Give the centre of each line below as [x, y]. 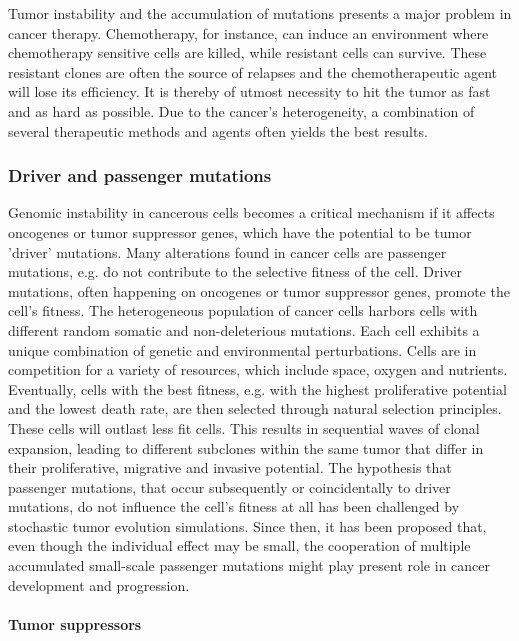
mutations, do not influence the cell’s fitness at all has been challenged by [234, 506]
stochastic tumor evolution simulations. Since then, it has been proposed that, [247, 525]
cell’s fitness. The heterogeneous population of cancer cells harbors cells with [243, 310]
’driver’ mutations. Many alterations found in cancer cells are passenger [227, 251]
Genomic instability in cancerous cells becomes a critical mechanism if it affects [251, 212]
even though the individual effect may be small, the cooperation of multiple [239, 545]
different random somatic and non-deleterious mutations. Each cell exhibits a [244, 329]
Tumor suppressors [75, 623]
